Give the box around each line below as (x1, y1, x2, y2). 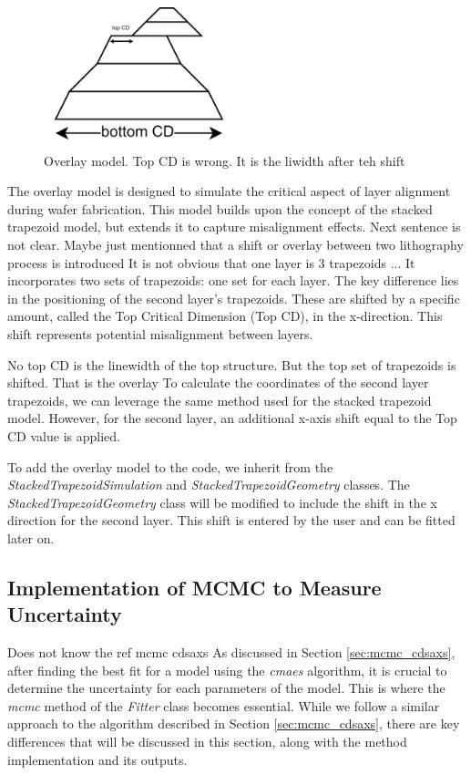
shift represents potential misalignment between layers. (7, 324, 313, 343)
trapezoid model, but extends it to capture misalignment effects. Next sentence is (7, 217, 461, 236)
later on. (7, 528, 55, 547)
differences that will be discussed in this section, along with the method (7, 732, 407, 751)
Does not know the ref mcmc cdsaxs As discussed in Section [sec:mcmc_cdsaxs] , (7, 643, 456, 662)
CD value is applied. (7, 426, 120, 445)
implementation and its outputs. (7, 749, 188, 769)
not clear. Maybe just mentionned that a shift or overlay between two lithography (7, 235, 464, 253)
